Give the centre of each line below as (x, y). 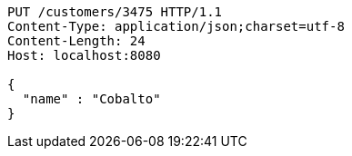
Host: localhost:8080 (84, 55)
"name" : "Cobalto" (91, 99)
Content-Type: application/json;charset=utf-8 (176, 26)
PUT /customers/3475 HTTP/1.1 (115, 12)
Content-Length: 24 (76, 41)
